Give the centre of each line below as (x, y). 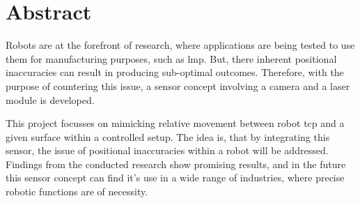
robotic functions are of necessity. (77, 191)
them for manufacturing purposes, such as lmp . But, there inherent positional (171, 58)
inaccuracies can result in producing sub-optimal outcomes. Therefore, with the (175, 72)
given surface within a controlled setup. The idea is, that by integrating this (168, 136)
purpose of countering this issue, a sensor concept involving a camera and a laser (178, 85)
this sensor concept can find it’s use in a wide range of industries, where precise (175, 178)
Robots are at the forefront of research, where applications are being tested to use (180, 45)
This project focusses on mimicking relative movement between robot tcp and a (175, 123)
